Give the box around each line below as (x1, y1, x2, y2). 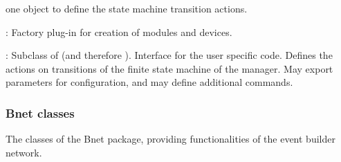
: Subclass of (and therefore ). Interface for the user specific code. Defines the (6, 48, 333, 62)
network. (6, 145, 42, 159)
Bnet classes (6, 104, 75, 121)
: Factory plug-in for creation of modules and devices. (6, 24, 232, 39)
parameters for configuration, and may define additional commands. (6, 75, 293, 89)
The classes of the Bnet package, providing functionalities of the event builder (6, 132, 335, 146)
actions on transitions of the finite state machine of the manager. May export (6, 61, 333, 75)
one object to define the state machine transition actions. (6, 1, 248, 15)
